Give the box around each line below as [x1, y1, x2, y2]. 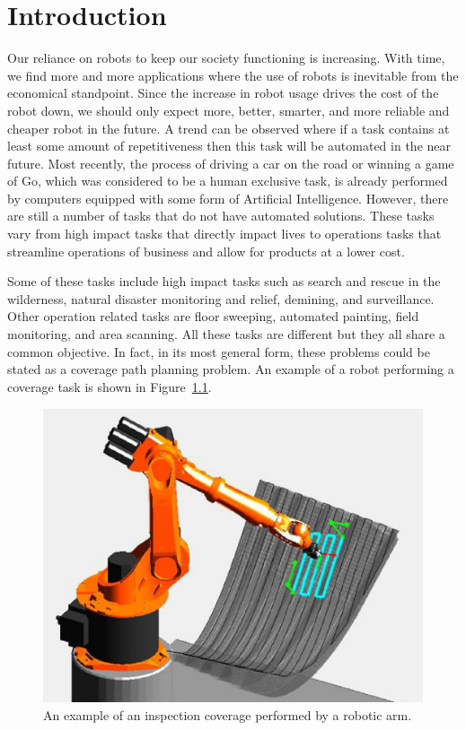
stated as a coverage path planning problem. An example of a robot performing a [7, 360, 454, 378]
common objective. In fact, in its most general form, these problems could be [7, 342, 430, 361]
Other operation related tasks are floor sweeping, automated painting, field [7, 307, 419, 326]
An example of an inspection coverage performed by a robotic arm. [43, 705, 412, 724]
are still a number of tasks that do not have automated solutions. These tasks [7, 206, 435, 225]
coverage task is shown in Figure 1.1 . [7, 377, 212, 395]
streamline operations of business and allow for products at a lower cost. [7, 241, 405, 260]
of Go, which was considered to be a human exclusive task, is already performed [7, 171, 448, 190]
